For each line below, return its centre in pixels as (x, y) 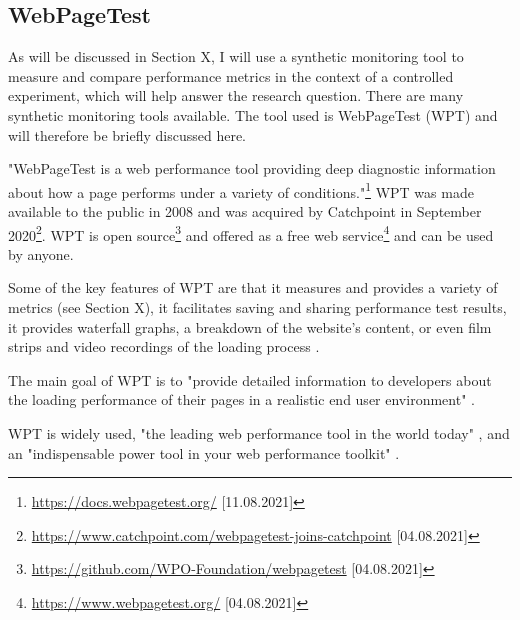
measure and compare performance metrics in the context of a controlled (231, 75)
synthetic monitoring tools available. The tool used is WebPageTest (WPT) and (253, 114)
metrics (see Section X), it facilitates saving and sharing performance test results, (257, 307)
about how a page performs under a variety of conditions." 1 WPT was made (241, 190)
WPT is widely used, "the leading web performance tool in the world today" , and (259, 433)
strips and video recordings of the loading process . (164, 346)
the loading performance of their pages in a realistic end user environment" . (241, 399)
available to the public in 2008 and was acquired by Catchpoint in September (245, 211)
